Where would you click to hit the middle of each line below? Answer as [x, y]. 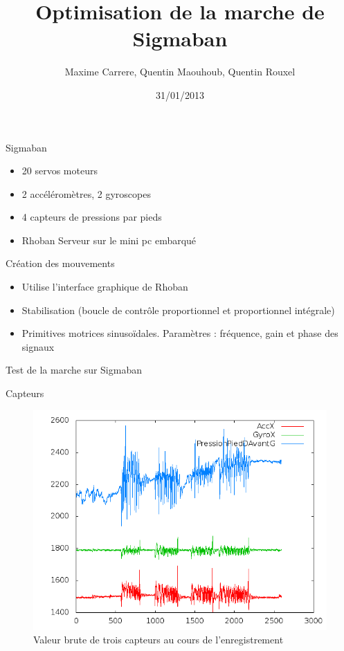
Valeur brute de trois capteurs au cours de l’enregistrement [159, 640]
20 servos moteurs [60, 171]
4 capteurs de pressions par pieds [92, 217]
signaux [38, 346]
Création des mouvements [60, 263]
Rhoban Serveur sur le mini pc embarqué [109, 240]
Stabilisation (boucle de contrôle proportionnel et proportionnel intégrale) [178, 310]
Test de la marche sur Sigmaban [74, 370]
